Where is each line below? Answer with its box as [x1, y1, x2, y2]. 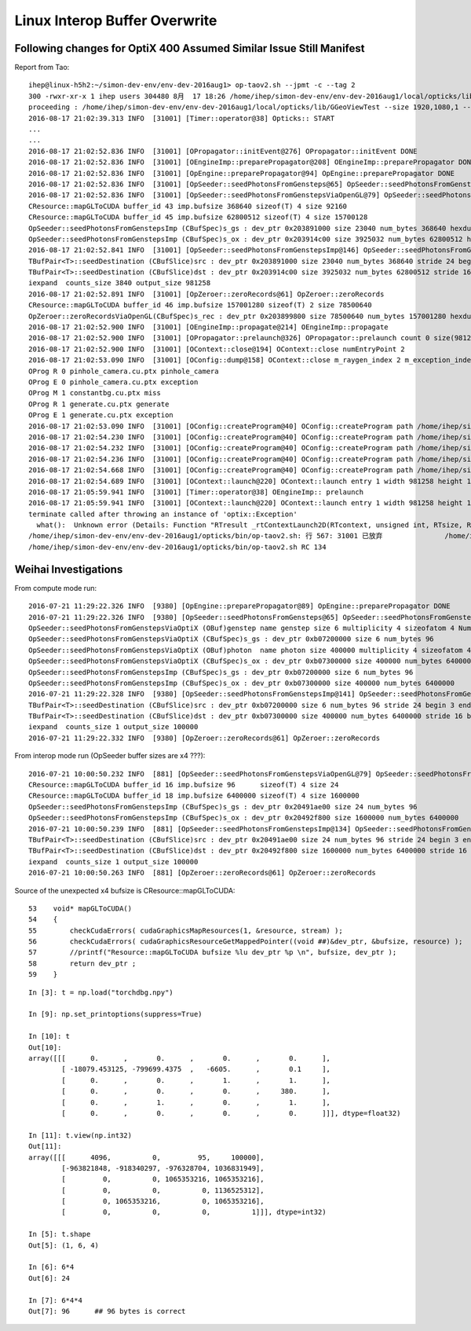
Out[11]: [28, 1142, 62, 1151]
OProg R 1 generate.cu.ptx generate [28, 399, 170, 409]
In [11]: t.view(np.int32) [28, 1131, 133, 1139]
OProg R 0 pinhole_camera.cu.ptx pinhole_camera [28, 366, 219, 376]
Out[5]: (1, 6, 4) [28, 1241, 100, 1249]
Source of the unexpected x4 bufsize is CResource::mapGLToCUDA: [14, 885, 235, 895]
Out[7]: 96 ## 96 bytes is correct [28, 1307, 186, 1315]
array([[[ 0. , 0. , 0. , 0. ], [28, 1054, 331, 1062]
